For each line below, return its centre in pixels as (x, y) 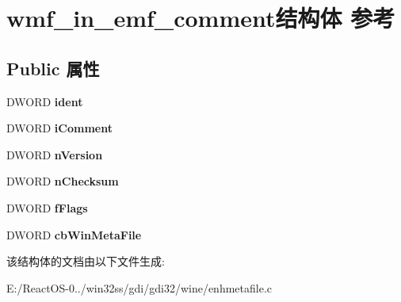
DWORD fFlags (47, 207)
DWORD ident (45, 101)
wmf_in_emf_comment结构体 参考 (201, 18)
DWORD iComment (59, 128)
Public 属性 (53, 68)
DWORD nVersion (55, 154)
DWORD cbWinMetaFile (74, 234)
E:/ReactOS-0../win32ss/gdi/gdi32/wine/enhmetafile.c (139, 287)
